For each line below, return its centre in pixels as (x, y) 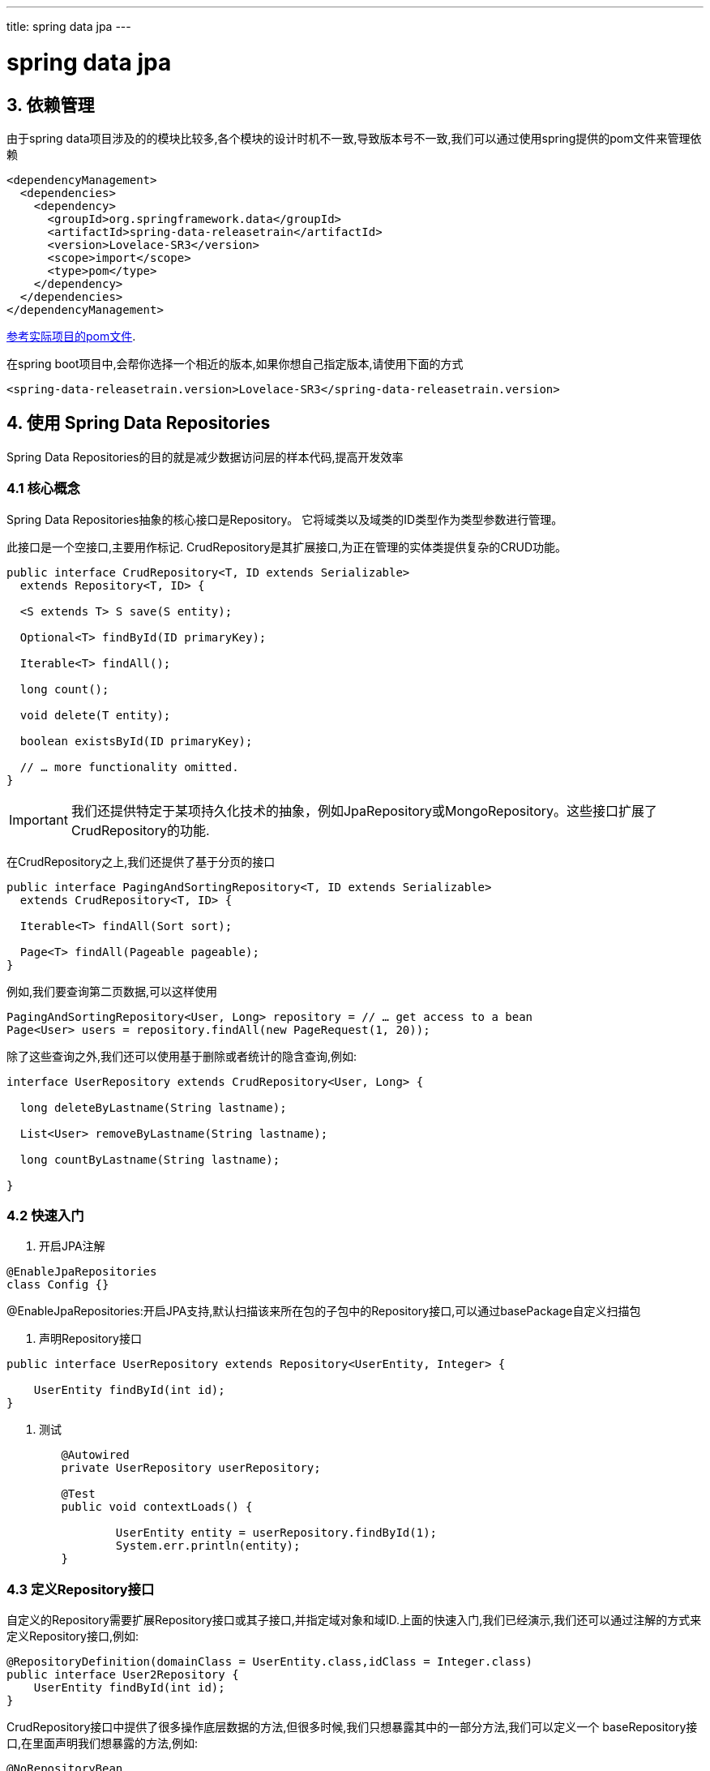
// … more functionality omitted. (129, 767)
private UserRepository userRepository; (191, 1468)
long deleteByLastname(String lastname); (153, 1107)
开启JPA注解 (72, 1246)
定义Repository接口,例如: (73, 1636)
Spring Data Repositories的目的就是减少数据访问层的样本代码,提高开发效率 (205, 457)
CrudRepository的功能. (140, 830)
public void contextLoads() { (157, 1507)
